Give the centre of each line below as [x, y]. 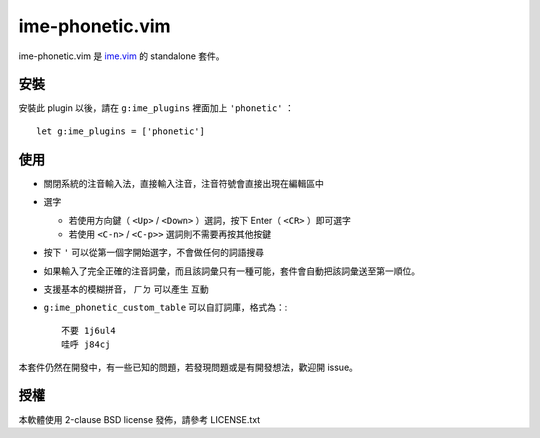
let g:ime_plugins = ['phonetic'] [120, 131]
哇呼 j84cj [86, 344]
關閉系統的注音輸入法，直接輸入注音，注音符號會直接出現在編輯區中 [183, 183]
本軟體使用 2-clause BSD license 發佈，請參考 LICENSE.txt [139, 419]
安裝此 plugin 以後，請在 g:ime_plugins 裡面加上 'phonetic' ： [156, 108]
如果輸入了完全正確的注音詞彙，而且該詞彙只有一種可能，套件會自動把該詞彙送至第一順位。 [231, 271]
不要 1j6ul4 [89, 330]
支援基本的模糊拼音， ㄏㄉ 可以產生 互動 [126, 289]
